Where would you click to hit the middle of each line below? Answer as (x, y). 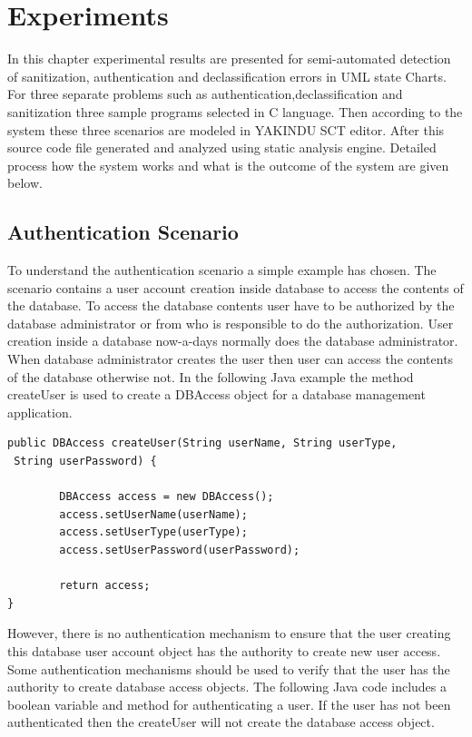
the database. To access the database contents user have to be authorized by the (231, 305)
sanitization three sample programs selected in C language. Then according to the (235, 111)
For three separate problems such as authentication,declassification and (205, 94)
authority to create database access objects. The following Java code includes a (227, 687)
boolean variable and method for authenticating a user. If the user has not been (229, 704)
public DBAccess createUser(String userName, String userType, (202, 443)
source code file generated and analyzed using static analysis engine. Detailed (222, 147)
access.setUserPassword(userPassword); (180, 550)
